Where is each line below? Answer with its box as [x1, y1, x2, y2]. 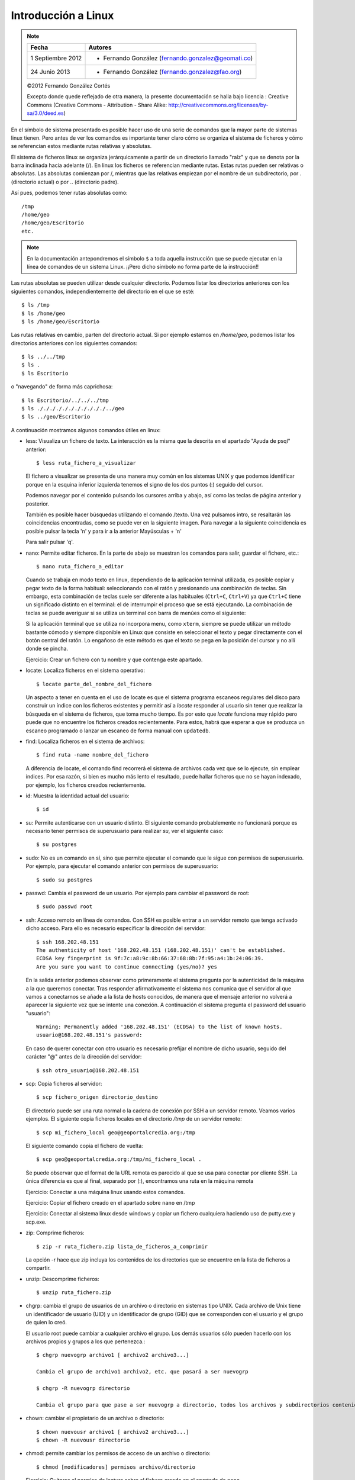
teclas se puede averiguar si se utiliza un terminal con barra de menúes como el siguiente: [25, 609, 246, 616]
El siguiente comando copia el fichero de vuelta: [25, 1143, 143, 1149]
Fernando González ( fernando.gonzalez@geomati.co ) [103, 54, 253, 62]
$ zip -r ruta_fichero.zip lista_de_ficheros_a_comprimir [36, 1243, 208, 1250]
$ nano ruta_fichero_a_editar [36, 563, 124, 570]
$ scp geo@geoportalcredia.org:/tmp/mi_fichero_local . [36, 1156, 202, 1163]
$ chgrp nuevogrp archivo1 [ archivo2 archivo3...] [36, 1352, 189, 1359]
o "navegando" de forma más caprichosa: [11, 383, 113, 390]
